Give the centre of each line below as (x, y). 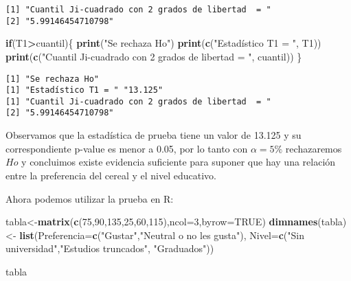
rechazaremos (314, 148)
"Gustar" (119, 235)
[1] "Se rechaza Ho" (53, 79)
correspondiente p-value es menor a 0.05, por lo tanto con (127, 148)
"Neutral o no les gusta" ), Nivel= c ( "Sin (222, 235)
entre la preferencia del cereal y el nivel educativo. (111, 175)
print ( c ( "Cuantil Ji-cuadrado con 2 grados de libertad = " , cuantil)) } (154, 56)
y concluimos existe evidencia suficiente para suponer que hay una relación (179, 162)
